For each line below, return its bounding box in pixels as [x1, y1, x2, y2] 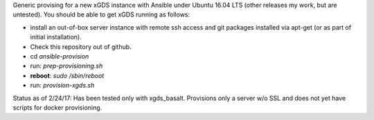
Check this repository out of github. [30, 42, 132, 51]
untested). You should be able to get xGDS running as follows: [12, 10, 190, 19]
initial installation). [30, 33, 82, 41]
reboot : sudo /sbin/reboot [30, 71, 105, 79]
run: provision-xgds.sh [30, 81, 95, 90]
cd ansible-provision [30, 52, 89, 60]
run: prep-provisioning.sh [30, 62, 103, 70]
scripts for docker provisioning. [12, 103, 103, 112]
